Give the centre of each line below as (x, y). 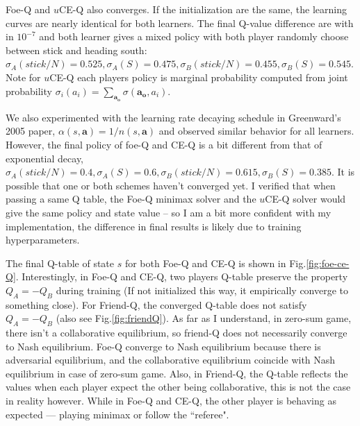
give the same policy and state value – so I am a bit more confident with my (169, 212)
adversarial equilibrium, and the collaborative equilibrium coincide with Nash (171, 360)
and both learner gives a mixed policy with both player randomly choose (194, 36)
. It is (343, 172)
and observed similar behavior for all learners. (256, 131)
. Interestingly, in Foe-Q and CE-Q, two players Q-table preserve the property (182, 276)
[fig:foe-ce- (328, 263)
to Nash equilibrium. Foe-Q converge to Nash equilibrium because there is (163, 346)
